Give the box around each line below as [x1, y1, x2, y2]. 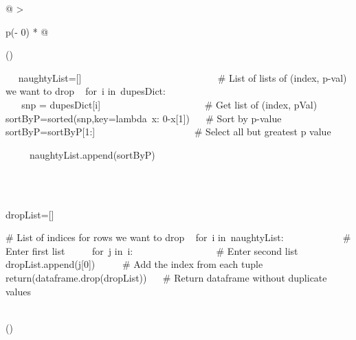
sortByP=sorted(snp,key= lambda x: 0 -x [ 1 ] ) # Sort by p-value [5, 111, 282, 125]
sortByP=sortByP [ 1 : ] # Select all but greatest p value [5, 124, 331, 139]
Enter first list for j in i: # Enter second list [5, 243, 298, 258]
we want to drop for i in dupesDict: [5, 84, 166, 98]
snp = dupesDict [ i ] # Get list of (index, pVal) [21, 97, 318, 111]
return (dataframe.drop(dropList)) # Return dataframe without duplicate [5, 270, 327, 284]
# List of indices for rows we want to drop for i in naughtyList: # [5, 230, 351, 245]
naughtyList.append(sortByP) [29, 147, 155, 161]
